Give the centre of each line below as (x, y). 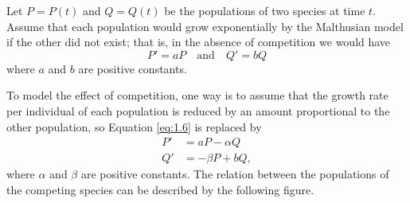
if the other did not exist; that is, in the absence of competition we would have (199, 42)
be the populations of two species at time (265, 10)
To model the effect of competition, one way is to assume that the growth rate (197, 95)
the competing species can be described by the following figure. (160, 189)
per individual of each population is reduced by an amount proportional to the (198, 110)
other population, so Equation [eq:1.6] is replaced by (134, 126)
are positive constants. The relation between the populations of (235, 174)
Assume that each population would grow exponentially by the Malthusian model (205, 26)
